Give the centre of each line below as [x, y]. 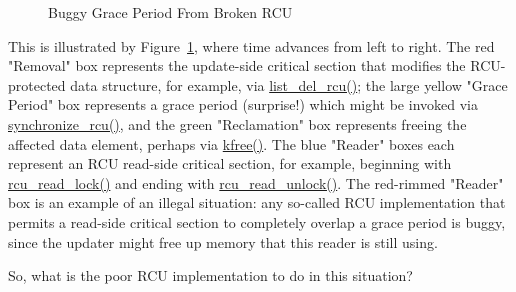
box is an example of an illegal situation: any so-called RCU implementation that [257, 202]
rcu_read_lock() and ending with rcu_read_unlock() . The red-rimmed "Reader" [256, 182]
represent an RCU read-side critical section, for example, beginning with [230, 163]
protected [37, 84]
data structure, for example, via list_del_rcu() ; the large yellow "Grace [289, 84]
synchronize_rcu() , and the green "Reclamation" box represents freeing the [237, 123]
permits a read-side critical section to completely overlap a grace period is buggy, [257, 221]
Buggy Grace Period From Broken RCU [170, 12]
